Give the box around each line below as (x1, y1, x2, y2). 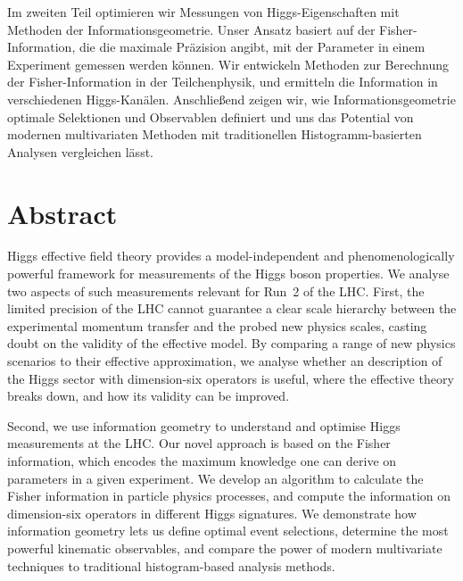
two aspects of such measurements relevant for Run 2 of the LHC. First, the (7, 281, 425, 300)
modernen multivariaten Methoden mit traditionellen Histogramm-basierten (7, 125, 422, 144)
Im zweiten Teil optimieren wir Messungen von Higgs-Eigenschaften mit (7, 3, 400, 21)
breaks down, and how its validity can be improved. (7, 386, 290, 405)
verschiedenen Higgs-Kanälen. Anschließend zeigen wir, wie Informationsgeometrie (7, 89, 456, 108)
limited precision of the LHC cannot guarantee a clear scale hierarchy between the (7, 299, 457, 318)
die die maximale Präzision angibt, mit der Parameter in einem (79, 37, 426, 56)
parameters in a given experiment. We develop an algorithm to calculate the (7, 469, 424, 487)
